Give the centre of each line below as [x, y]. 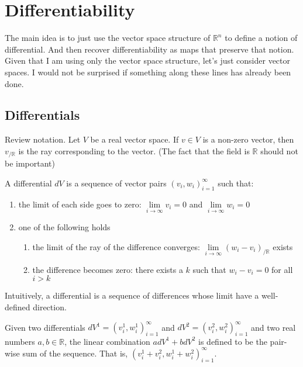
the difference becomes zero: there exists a [108, 269]
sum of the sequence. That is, [75, 353]
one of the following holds [64, 226]
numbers [20, 341]
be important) [30, 163]
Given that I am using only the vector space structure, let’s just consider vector [147, 60]
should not [279, 150]
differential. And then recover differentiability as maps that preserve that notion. [149, 49]
